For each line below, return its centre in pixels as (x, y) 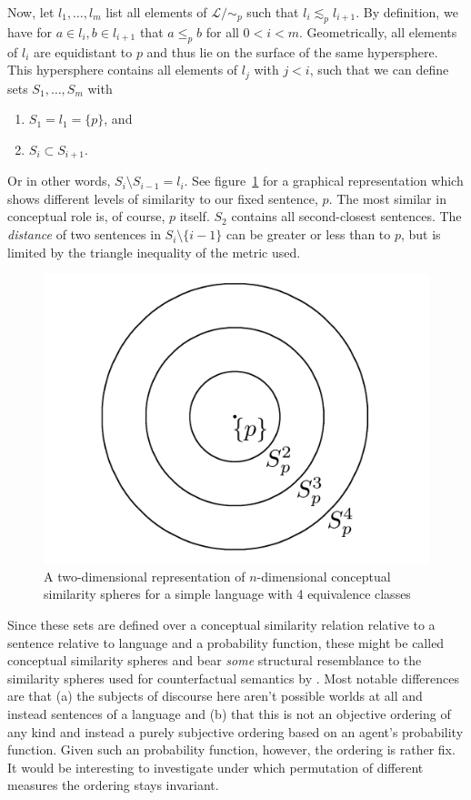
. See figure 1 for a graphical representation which (324, 181)
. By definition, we (407, 12)
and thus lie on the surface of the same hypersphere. (292, 51)
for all (222, 31)
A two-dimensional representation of (145, 576)
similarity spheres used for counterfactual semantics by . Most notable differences (234, 678)
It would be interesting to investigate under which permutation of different (215, 767)
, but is (421, 234)
